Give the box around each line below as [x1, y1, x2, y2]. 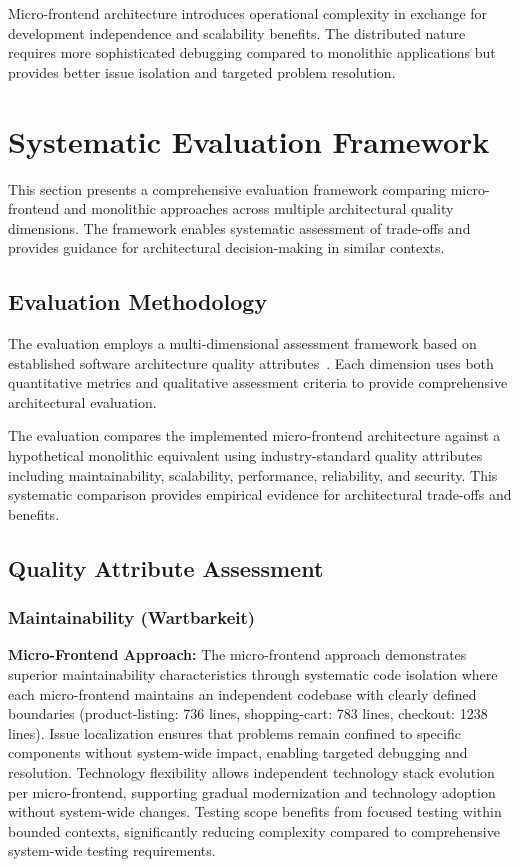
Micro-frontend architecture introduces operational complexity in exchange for [8, 3, 488, 23]
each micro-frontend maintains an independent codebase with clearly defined [8, 683, 477, 704]
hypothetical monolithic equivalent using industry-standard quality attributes [8, 445, 483, 466]
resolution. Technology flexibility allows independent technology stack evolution [8, 761, 495, 782]
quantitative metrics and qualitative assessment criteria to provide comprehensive [8, 372, 508, 393]
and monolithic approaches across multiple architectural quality [64, 198, 454, 219]
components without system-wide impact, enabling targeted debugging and [8, 742, 468, 763]
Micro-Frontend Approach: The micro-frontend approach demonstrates [8, 644, 467, 665]
